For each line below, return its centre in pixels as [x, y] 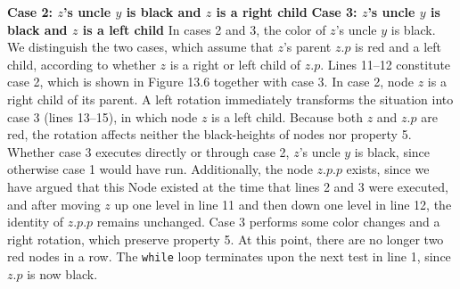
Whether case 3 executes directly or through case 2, [148, 151]
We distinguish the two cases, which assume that [140, 47]
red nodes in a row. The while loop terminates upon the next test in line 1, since [229, 256]
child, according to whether [82, 64]
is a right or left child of [235, 64]
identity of [36, 222]
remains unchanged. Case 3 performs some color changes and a [268, 222]
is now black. [62, 273]
